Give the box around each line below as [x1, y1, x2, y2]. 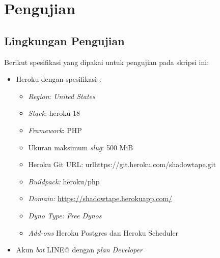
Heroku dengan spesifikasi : [16, 74, 101, 84]
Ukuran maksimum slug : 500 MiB [28, 142, 133, 152]
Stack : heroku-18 [28, 108, 80, 118]
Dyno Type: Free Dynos [28, 210, 102, 220]
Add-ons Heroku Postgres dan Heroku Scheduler [28, 227, 179, 238]
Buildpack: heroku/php [28, 176, 100, 186]
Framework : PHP [28, 124, 82, 135]
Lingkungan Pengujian [4, 33, 125, 48]
